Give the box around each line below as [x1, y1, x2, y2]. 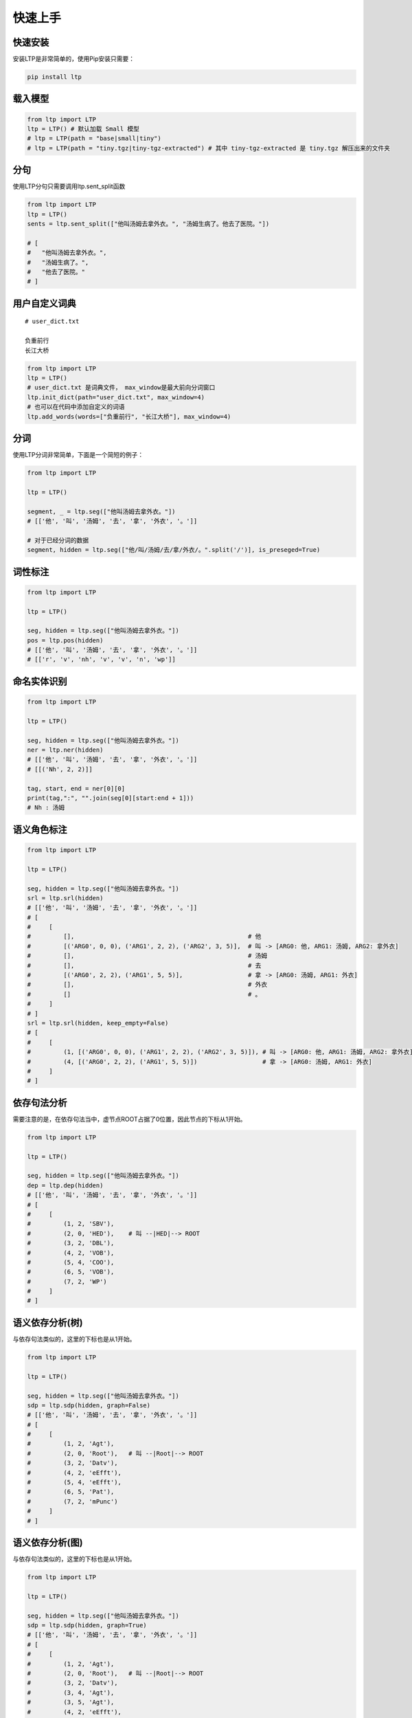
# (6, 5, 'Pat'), [27, 1488, 115, 1496]
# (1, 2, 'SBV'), [27, 1220, 115, 1228]
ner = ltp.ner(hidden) [27, 746, 104, 754]
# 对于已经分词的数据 [27, 536, 89, 544]
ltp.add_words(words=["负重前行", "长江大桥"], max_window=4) [27, 412, 231, 421]
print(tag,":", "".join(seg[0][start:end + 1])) [27, 794, 194, 802]
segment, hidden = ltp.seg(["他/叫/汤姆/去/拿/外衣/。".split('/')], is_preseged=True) [27, 546, 321, 554]
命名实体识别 [12, 676, 67, 687]
